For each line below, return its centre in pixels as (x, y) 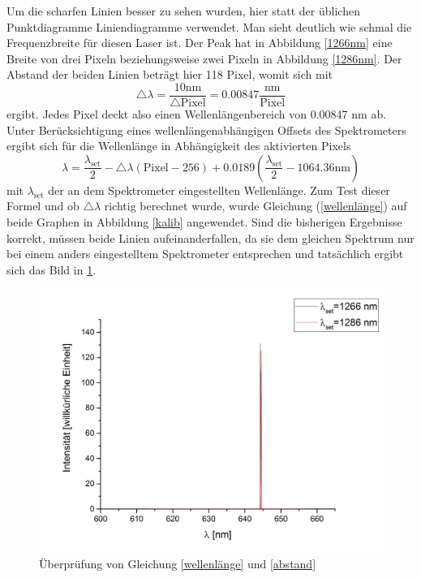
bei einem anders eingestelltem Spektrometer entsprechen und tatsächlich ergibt (205, 254)
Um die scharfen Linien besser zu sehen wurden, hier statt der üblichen (183, 11)
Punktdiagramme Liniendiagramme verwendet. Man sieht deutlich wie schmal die (209, 26)
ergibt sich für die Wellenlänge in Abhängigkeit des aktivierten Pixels (179, 146)
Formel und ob (43, 206)
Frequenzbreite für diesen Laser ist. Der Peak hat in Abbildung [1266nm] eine (200, 43)
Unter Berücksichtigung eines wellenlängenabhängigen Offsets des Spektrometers (206, 129)
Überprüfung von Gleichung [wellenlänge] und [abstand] (178, 564)
